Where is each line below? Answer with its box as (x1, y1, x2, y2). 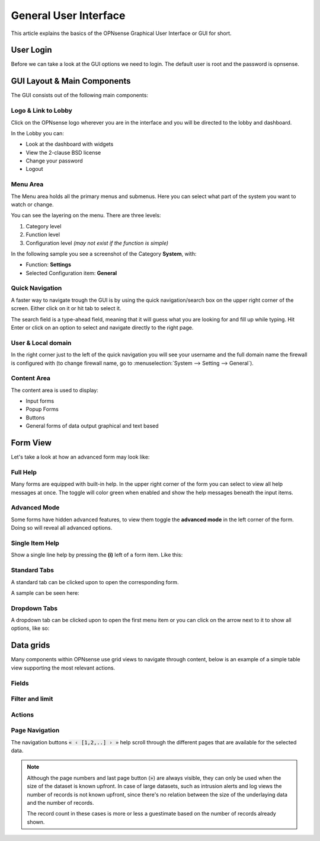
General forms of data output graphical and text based (25, 422, 159, 429)
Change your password (25, 157, 83, 164)
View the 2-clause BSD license (25, 149, 101, 156)
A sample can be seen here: (11, 589, 79, 596)
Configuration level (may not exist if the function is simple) (25, 239, 169, 246)
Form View (11, 438, 52, 448)
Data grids (11, 641, 50, 651)
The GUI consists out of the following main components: (11, 92, 148, 99)
